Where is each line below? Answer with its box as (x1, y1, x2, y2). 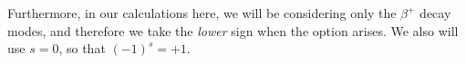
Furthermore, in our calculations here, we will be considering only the (7, 4, 397, 22)
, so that (58, 39, 106, 58)
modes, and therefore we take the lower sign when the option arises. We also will (7, 21, 459, 40)
